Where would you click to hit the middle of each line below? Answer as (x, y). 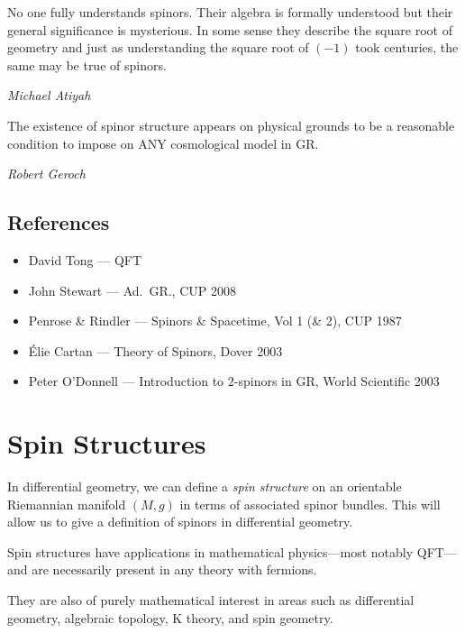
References (59, 222)
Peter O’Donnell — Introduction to (126, 381)
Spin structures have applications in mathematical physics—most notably (210, 551)
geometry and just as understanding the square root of (158, 47)
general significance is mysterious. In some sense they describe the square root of (230, 29)
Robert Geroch (46, 174)
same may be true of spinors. (87, 64)
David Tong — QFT (85, 259)
